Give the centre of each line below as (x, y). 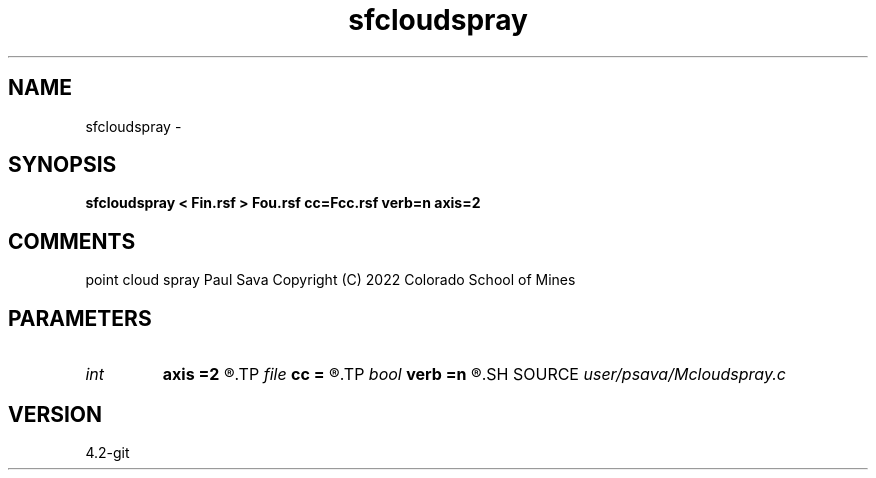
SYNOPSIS (62, 165)
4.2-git (107, 452)
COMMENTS (72, 241)
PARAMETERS (80, 318)
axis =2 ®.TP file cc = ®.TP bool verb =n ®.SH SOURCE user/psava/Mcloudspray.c (474, 374)
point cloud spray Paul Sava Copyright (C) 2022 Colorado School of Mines (330, 280)
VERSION (55, 414)
